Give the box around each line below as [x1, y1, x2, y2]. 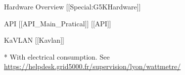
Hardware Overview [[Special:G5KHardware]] [4, 1, 141, 11]
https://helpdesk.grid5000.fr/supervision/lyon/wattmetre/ [4, 61, 181, 72]
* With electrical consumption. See [4, 51, 110, 62]
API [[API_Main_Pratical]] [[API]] [4, 18, 111, 28]
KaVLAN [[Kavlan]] [4, 35, 64, 45]
